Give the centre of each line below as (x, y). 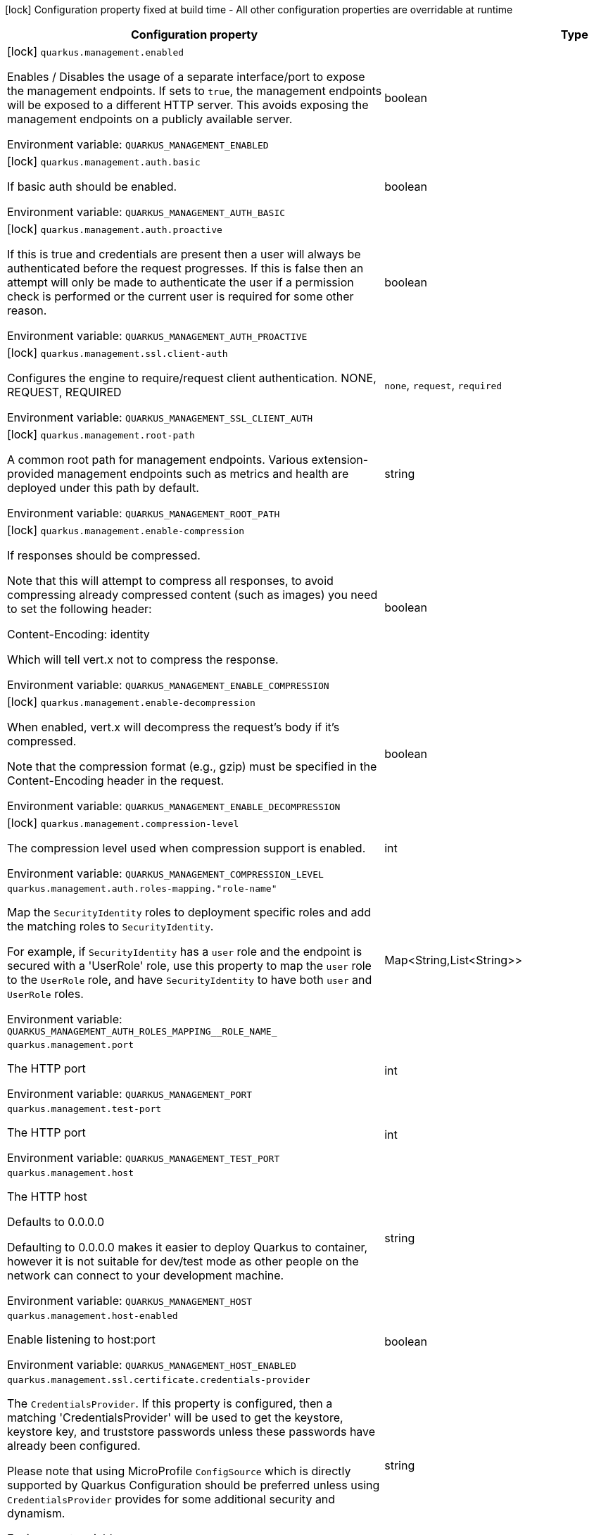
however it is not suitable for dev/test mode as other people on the (183, 1261)
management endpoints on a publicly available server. (150, 119)
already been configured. (74, 1446)
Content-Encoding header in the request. (116, 781)
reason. (27, 310)
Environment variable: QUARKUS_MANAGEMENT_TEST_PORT (144, 1158)
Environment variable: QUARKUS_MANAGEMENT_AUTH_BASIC (146, 212)
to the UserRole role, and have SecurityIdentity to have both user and (190, 980)
